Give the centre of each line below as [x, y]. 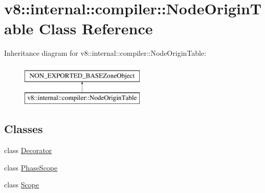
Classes [24, 129]
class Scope [22, 185]
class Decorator [28, 150]
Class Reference [96, 28]
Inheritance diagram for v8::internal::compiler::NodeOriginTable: [105, 53]
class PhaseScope [31, 167]
